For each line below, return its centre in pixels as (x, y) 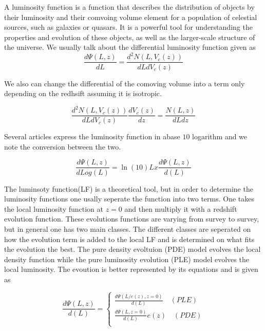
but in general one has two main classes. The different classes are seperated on (128, 228)
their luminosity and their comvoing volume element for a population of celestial (131, 17)
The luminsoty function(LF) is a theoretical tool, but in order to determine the (129, 188)
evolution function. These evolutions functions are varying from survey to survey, (132, 219)
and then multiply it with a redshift (181, 208)
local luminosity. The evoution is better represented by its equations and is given (131, 269)
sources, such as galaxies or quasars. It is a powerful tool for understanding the (128, 27)
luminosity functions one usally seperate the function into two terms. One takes (129, 199)
